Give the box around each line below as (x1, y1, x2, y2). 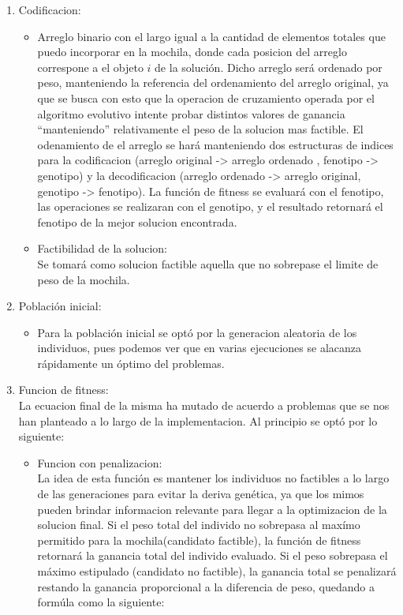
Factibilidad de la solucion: (37, 240, 168, 257)
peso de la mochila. (37, 271, 130, 287)
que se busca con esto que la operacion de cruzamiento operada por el (37, 89, 375, 106)
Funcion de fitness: (18, 381, 109, 398)
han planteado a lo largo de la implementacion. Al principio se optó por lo (18, 412, 378, 429)
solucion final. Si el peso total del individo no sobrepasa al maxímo (37, 516, 360, 533)
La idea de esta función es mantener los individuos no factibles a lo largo (37, 470, 390, 486)
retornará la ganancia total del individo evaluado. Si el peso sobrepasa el (37, 547, 388, 564)
